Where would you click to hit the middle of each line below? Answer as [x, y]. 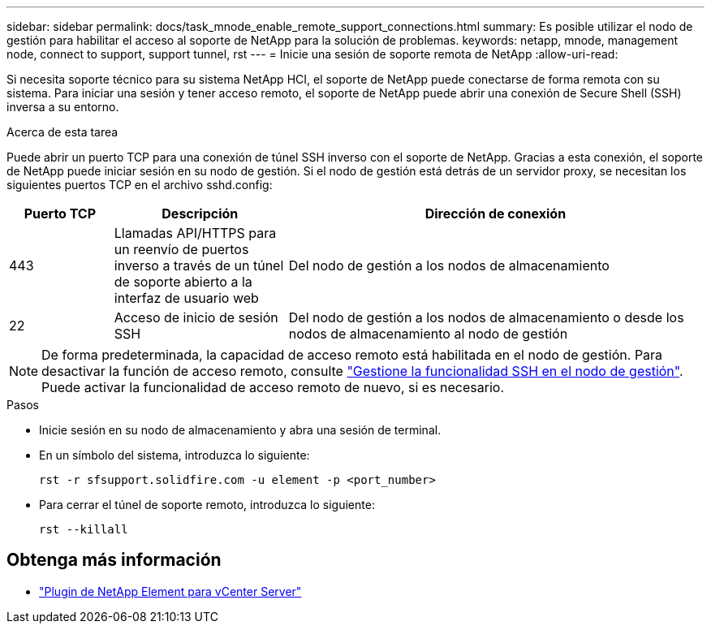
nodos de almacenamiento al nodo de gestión [428, 334]
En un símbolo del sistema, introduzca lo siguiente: [175, 455]
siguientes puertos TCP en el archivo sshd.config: [140, 185]
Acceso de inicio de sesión [196, 317]
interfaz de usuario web [186, 298]
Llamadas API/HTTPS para [195, 233]
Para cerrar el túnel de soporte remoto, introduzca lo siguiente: [207, 505]
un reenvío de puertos [181, 249]
